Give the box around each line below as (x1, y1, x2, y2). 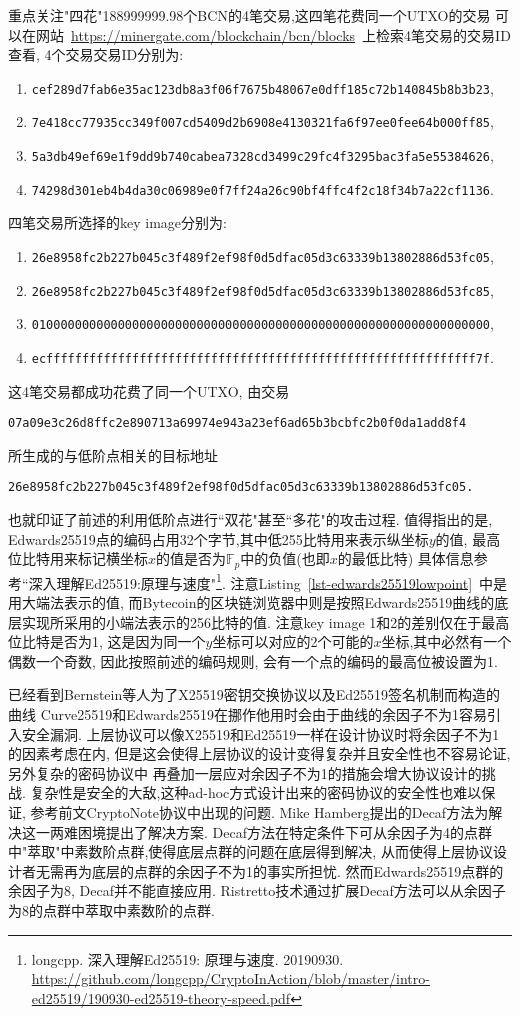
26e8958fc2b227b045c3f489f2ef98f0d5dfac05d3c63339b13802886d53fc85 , (31, 279, 494, 300)
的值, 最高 (435, 528, 501, 549)
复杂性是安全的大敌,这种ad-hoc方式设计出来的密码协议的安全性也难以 (30, 782, 482, 803)
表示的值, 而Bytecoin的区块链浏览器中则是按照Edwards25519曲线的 (63, 592, 495, 613)
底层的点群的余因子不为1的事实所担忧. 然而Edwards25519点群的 (91, 860, 504, 881)
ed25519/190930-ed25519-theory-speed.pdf (31, 987, 291, 1008)
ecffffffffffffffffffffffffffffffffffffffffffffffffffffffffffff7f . (31, 346, 494, 367)
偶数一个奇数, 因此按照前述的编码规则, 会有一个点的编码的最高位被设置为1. (8, 650, 498, 671)
